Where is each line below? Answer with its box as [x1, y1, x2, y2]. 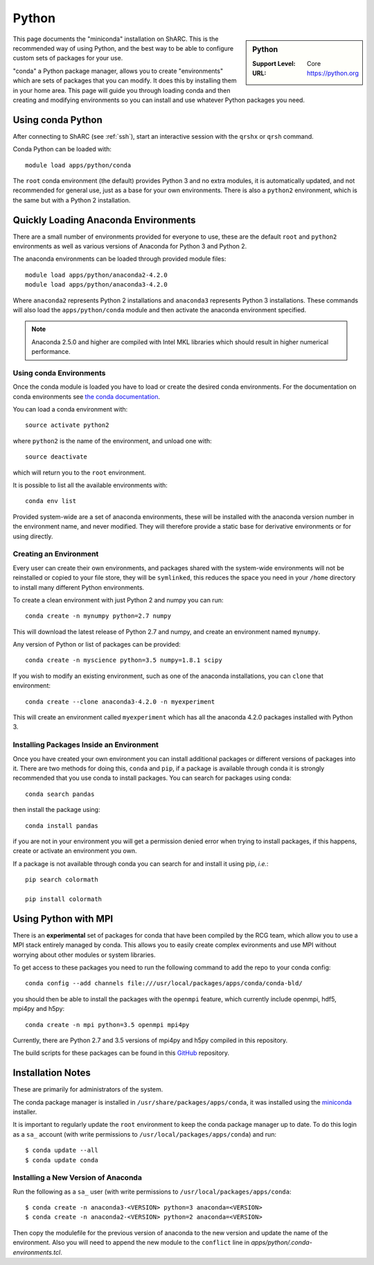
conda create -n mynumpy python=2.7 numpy [25, 612, 172, 620]
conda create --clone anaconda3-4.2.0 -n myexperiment [25, 697, 215, 706]
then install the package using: [12, 806, 100, 814]
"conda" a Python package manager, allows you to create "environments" [12, 67, 224, 75]
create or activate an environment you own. [12, 847, 137, 855]
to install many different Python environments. [12, 583, 145, 591]
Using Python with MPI [12, 912, 114, 924]
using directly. [12, 532, 53, 541]
